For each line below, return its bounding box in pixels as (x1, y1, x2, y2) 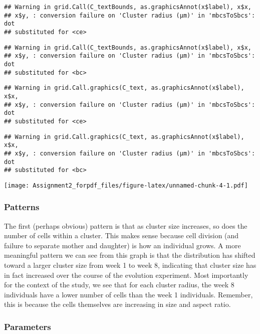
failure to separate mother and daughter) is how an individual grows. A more (4, 240, 241, 250)
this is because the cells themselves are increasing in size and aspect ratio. (4, 299, 231, 309)
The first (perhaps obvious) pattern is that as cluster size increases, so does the (4, 220, 247, 231)
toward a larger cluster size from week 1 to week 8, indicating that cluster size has (4, 260, 256, 270)
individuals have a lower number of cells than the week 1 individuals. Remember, (4, 289, 253, 299)
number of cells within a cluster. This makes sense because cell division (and (4, 230, 239, 241)
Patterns (4, 201, 40, 213)
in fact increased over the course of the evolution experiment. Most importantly (4, 269, 248, 280)
